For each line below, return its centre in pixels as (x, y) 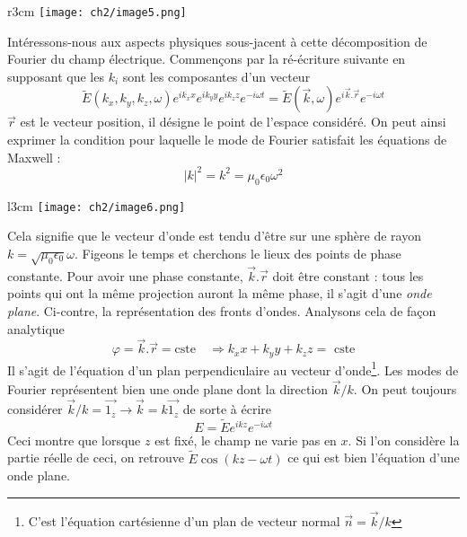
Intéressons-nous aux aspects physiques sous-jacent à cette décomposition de (217, 41)
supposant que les (56, 76)
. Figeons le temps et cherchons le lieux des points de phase (238, 253)
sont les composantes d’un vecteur (216, 76)
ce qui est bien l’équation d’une (374, 458)
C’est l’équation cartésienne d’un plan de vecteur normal (184, 521)
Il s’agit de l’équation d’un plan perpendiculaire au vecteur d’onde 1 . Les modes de (233, 368)
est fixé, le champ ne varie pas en (246, 440)
